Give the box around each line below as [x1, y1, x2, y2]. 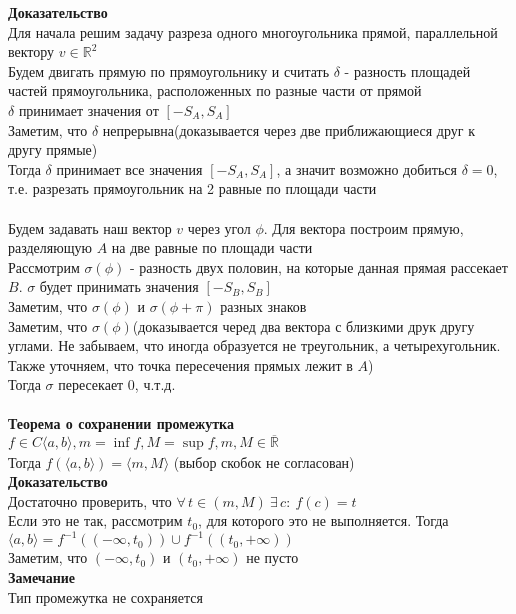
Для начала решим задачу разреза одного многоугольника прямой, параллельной [8, 21, 498, 42]
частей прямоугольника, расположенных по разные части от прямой [8, 80, 422, 101]
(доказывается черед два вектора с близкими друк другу [132, 315, 475, 336]
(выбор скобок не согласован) [173, 451, 355, 472]
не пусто [246, 547, 299, 568]
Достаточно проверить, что [8, 490, 172, 511]
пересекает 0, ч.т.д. [58, 374, 176, 395]
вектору [8, 41, 55, 62]
